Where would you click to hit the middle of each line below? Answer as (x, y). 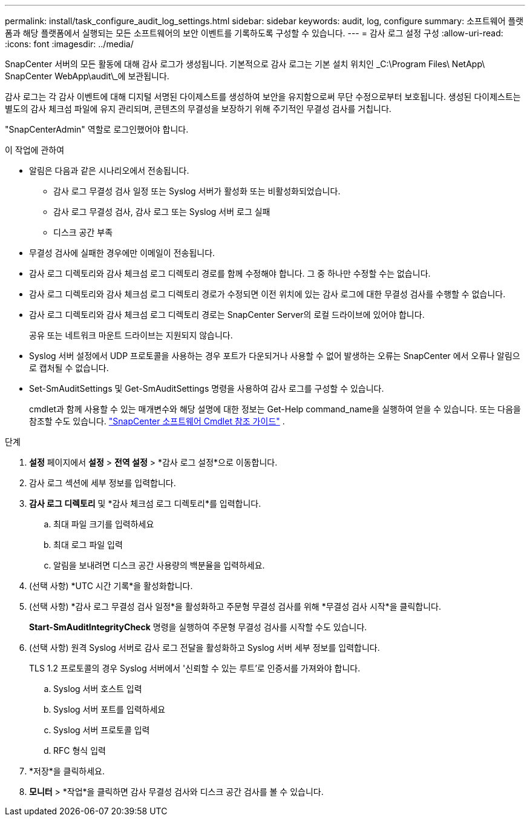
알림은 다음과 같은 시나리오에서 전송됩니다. (109, 170)
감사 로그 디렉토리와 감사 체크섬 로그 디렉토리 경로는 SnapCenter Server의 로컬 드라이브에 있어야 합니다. (227, 315)
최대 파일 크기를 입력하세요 (104, 524)
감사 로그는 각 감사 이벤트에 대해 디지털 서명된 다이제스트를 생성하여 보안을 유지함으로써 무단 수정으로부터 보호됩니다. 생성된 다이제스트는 (263, 97)
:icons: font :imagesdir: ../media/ (69, 44)
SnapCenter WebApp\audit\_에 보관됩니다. (87, 76)
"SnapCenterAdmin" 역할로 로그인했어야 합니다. (97, 129)
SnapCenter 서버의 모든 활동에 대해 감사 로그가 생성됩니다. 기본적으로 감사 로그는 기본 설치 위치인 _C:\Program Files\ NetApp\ (245, 64)
